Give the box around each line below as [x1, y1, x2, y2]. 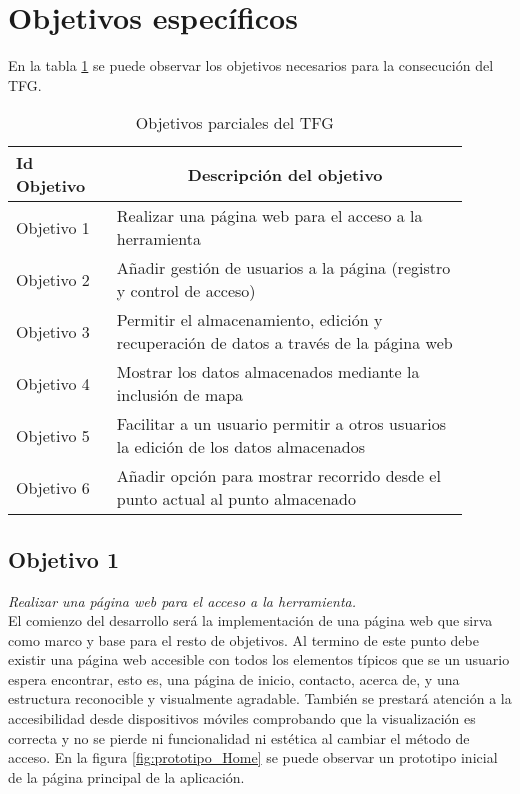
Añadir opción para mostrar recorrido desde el [116, 464, 441, 488]
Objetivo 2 [16, 267, 90, 291]
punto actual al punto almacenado [116, 487, 356, 511]
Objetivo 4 [16, 371, 90, 395]
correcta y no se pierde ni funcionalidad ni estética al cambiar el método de [8, 727, 470, 748]
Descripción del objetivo [187, 162, 383, 186]
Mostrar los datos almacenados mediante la [116, 360, 420, 384]
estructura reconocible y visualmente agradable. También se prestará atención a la [8, 688, 512, 709]
